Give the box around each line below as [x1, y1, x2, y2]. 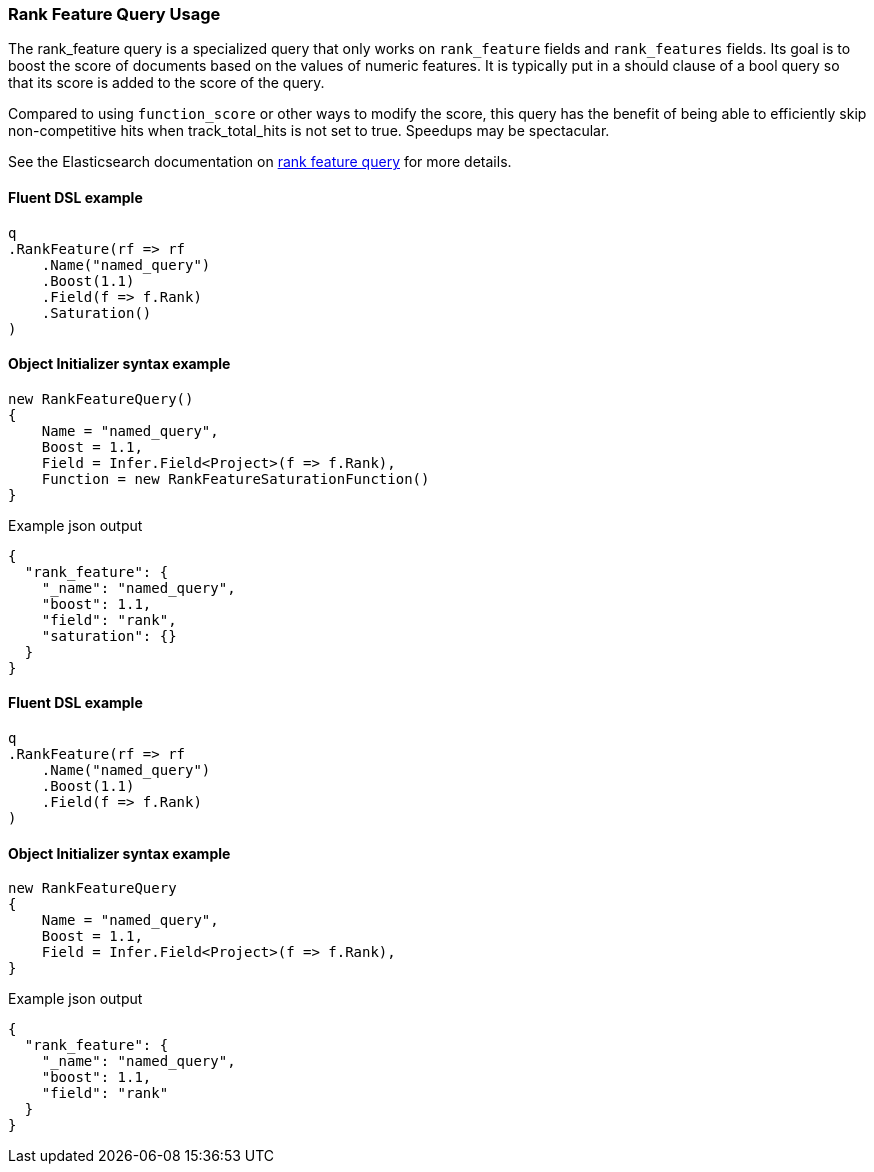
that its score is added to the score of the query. [8, 74, 325, 92]
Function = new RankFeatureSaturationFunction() [41, 470, 430, 487]
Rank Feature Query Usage [8, 4, 221, 24]
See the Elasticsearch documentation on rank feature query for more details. [8, 153, 512, 171]
